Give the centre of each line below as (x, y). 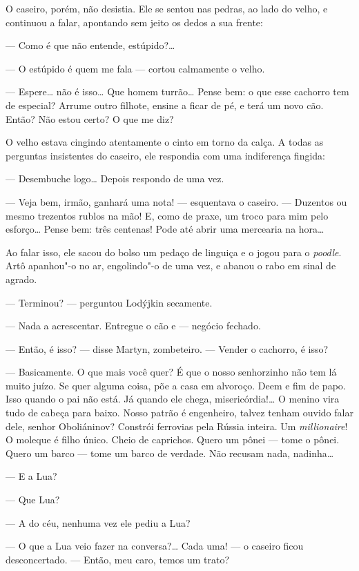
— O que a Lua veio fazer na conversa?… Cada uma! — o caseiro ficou (155, 546)
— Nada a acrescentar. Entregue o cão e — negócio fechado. (133, 326)
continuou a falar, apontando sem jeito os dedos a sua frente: (134, 22)
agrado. (21, 279)
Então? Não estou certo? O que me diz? (90, 118)
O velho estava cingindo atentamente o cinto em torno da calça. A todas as (165, 142)
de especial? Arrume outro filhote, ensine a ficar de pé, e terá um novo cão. (165, 105)
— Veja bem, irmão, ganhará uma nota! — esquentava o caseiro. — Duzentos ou (176, 201)
